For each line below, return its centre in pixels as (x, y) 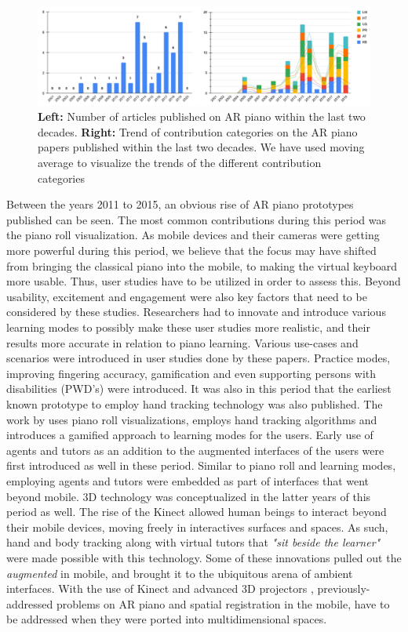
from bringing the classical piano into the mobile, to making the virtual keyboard (202, 265)
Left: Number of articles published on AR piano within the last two (202, 116)
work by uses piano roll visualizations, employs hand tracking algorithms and (192, 419)
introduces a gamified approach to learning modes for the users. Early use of (190, 435)
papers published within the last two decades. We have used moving (201, 147)
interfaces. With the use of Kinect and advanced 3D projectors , (160, 588)
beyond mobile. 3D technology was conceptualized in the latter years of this (189, 496)
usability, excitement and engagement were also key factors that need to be (187, 296)
